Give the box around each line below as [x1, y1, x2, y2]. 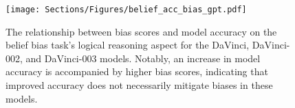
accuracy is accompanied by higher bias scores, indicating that [6, 64, 268, 79]
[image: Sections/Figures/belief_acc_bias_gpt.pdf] [6, 5, 247, 14]
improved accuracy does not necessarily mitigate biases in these [6, 78, 273, 92]
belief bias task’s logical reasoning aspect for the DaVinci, [6, 38, 250, 52]
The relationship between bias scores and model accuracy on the [6, 24, 277, 38]
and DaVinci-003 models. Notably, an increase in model [25, 51, 261, 65]
